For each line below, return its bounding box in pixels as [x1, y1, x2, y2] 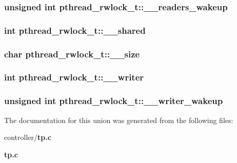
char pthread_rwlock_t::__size [4, 47, 140, 60]
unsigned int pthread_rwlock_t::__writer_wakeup [4, 94, 223, 107]
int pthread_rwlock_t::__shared [4, 24, 146, 36]
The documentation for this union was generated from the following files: [4, 114, 233, 125]
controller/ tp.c [4, 132, 51, 142]
